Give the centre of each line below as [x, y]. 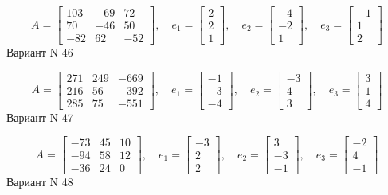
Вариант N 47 [40, 117]
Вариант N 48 [40, 182]
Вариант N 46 [40, 52]
